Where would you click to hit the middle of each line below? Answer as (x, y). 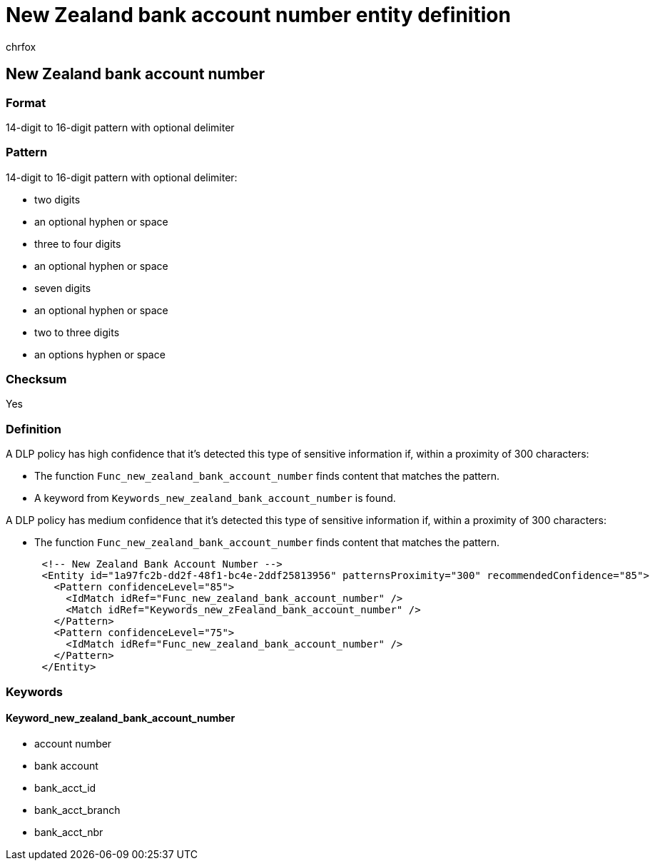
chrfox (21, 46)
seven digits (63, 288)
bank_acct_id (65, 787)
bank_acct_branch (77, 810)
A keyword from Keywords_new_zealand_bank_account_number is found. (215, 498)
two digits (57, 199)
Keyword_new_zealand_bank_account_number (121, 718)
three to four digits (78, 243)
